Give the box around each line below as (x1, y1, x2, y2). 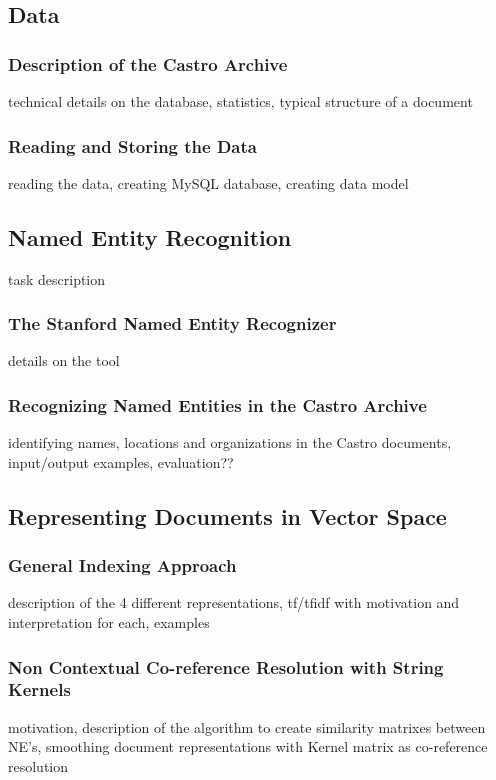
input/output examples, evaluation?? (8, 451, 234, 472)
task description (8, 268, 106, 289)
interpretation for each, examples (8, 612, 210, 633)
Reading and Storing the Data (8, 133, 257, 158)
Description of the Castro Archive (8, 51, 288, 76)
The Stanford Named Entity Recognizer (8, 311, 337, 336)
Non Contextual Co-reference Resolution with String (8, 654, 444, 679)
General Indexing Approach (8, 553, 237, 578)
